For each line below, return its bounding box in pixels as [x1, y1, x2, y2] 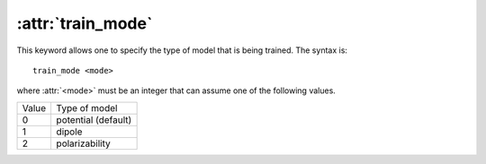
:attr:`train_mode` [16, 13, 153, 33]
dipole [56, 125, 83, 138]
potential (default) [56, 113, 132, 125]
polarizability [56, 137, 112, 150]
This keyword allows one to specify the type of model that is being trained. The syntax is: [16, 45, 348, 56]
